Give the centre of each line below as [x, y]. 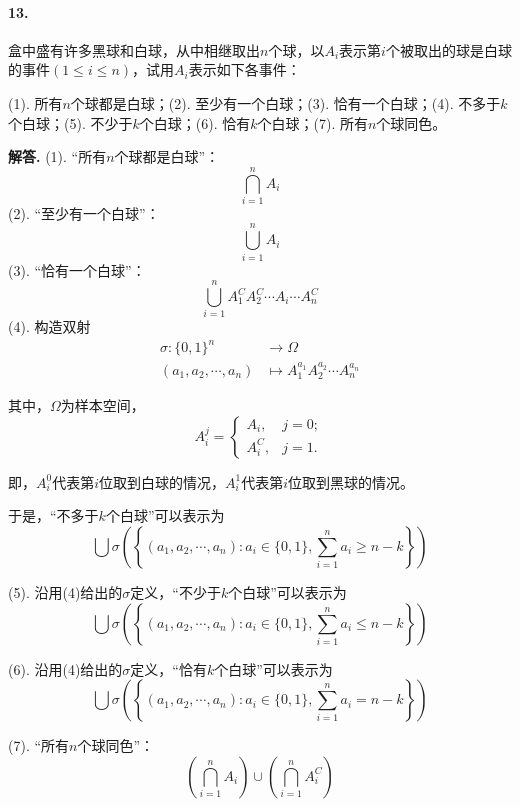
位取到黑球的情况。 [351, 481]
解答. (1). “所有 [57, 156]
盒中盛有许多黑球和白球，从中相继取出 [134, 49]
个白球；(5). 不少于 [70, 122]
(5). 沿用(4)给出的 [65, 591]
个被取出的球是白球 [448, 49]
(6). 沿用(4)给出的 [65, 668]
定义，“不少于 [175, 591]
